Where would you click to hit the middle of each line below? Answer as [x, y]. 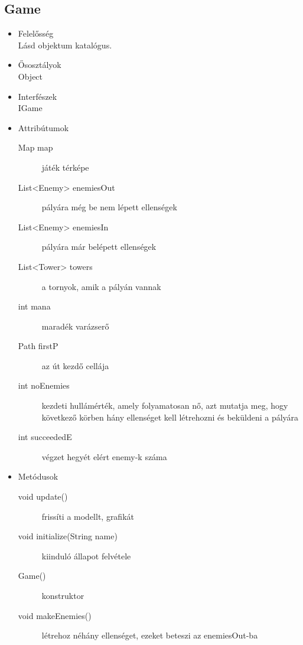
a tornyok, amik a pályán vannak [101, 286]
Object [30, 76]
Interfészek [38, 96]
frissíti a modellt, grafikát [88, 516]
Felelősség [36, 33]
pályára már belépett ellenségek [99, 247]
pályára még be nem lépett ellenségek [109, 207]
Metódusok [38, 476]
